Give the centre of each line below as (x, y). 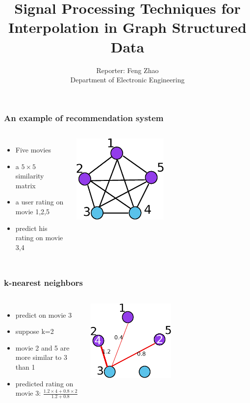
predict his (31, 228)
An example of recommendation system (84, 117)
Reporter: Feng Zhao (127, 70)
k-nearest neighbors (43, 283)
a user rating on (39, 202)
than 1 (25, 366)
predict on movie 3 (44, 315)
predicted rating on (44, 383)
